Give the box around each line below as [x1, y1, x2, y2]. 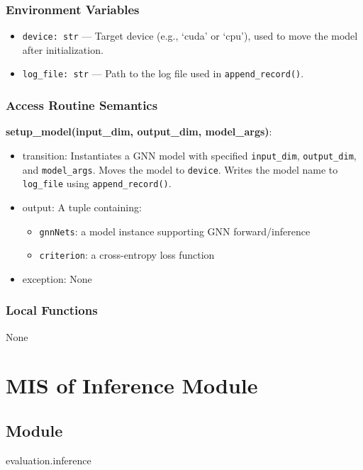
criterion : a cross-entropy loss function [39, 247, 215, 262]
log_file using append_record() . [22, 176, 172, 191]
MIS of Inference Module [6, 371, 258, 400]
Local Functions [6, 301, 98, 319]
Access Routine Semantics [6, 96, 158, 114]
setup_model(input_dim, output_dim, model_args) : [6, 124, 272, 139]
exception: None [22, 271, 92, 286]
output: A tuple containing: [22, 199, 142, 214]
